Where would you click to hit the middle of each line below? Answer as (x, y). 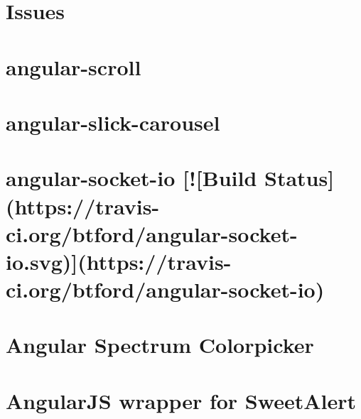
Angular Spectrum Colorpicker (160, 345)
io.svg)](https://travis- (119, 261)
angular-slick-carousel (113, 122)
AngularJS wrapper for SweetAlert (181, 400)
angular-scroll (74, 66)
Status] (300, 178)
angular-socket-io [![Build (131, 178)
